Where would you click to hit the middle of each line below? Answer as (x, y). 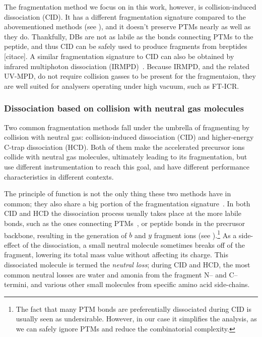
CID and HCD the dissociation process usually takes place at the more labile (123, 213)
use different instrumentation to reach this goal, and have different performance (127, 166)
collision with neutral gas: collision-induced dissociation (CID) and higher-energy (129, 137)
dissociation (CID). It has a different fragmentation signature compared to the (125, 16)
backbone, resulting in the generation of (65, 235)
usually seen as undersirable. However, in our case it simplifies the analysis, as (136, 319)
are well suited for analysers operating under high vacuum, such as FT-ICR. (122, 86)
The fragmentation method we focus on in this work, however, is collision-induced (130, 7)
